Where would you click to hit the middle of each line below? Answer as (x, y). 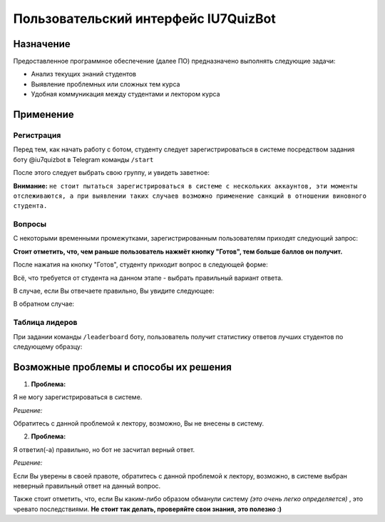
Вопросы (30, 224)
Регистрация (37, 136)
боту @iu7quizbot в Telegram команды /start (83, 159)
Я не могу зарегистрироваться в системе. (78, 397)
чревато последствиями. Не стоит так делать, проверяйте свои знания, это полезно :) (147, 509)
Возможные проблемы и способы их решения (122, 367)
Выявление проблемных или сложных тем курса (106, 84)
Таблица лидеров (45, 323)
